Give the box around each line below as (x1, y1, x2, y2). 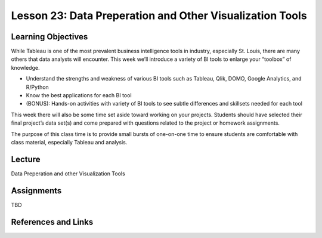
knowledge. (11, 64, 40, 71)
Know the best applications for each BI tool (26, 92, 132, 99)
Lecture (11, 154, 41, 164)
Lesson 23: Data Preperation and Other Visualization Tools (11, 9, 307, 22)
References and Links (11, 217, 94, 227)
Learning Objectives (11, 32, 88, 42)
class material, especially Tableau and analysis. (11, 138, 128, 146)
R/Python (26, 84, 49, 91)
